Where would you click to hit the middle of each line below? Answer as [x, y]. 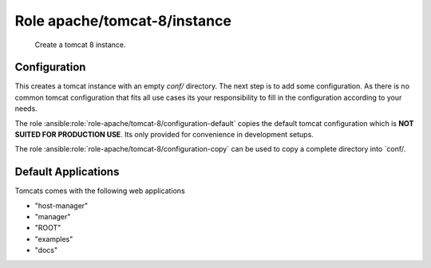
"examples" [54, 238]
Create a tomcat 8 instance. [81, 45]
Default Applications [67, 172]
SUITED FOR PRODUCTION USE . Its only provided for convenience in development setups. [164, 135]
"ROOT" [48, 228]
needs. [26, 108]
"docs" [46, 250]
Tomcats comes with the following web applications [100, 191]
